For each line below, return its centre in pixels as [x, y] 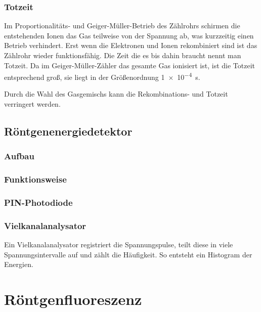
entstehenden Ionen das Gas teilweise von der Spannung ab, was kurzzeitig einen [129, 35]
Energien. [19, 264]
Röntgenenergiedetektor [68, 131]
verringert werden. [32, 104]
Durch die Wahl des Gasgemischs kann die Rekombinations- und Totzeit [116, 94]
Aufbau [19, 156]
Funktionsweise [35, 179]
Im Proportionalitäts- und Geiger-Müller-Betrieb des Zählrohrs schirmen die [122, 26]
